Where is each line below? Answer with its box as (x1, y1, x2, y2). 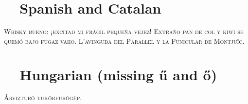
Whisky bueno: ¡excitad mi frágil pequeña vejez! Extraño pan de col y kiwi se (4, 26, 244, 36)
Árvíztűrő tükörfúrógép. (4, 92, 82, 103)
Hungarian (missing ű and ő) (19, 64, 217, 84)
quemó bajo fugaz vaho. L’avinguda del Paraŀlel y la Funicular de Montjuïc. (4, 35, 245, 46)
